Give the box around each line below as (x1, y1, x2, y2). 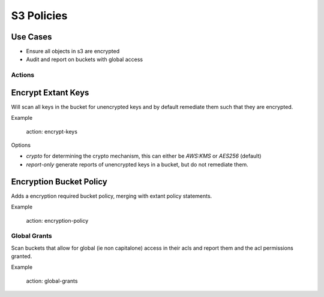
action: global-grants (26, 277, 78, 284)
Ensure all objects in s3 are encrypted (26, 48, 120, 55)
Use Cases (11, 32, 52, 42)
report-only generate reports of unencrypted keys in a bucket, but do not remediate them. (26, 160, 248, 168)
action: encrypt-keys (26, 128, 78, 135)
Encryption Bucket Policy (11, 177, 107, 187)
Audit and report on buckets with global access (26, 56, 143, 63)
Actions (11, 71, 35, 79)
